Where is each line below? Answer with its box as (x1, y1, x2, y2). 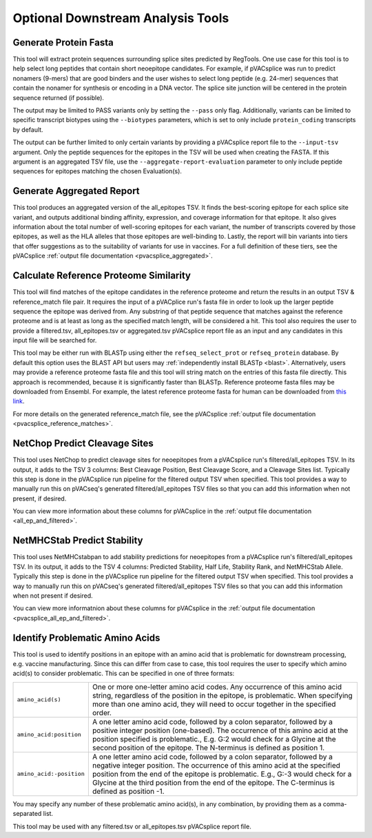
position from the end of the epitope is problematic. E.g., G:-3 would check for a (92, 769, 352, 779)
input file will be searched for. (12, 336, 97, 344)
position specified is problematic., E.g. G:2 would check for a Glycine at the (92, 734, 337, 743)
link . (12, 397, 25, 405)
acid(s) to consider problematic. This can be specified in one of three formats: (12, 670, 235, 678)
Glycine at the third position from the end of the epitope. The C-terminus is (92, 777, 335, 787)
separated (12, 810, 42, 818)
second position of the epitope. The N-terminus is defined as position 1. (92, 743, 325, 752)
